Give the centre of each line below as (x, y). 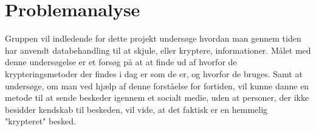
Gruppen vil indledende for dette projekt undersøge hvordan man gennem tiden (153, 38)
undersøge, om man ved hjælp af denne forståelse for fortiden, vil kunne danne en (157, 85)
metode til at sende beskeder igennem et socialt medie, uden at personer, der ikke (157, 97)
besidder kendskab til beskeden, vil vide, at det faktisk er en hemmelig (136, 109)
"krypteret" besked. (40, 121)
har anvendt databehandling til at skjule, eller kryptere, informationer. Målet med (158, 50)
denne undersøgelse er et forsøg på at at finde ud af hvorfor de (121, 62)
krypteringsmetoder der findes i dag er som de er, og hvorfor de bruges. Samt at (154, 73)
